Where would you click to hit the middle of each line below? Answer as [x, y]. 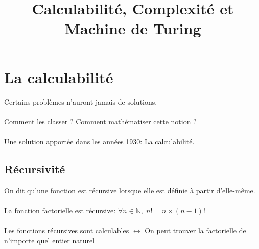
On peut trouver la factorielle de [195, 230]
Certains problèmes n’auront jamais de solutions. [81, 101]
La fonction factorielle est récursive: [60, 210]
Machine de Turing [133, 28]
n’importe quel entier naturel [50, 240]
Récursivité [35, 169]
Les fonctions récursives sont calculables [67, 230]
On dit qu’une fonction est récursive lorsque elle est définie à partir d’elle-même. [130, 190]
